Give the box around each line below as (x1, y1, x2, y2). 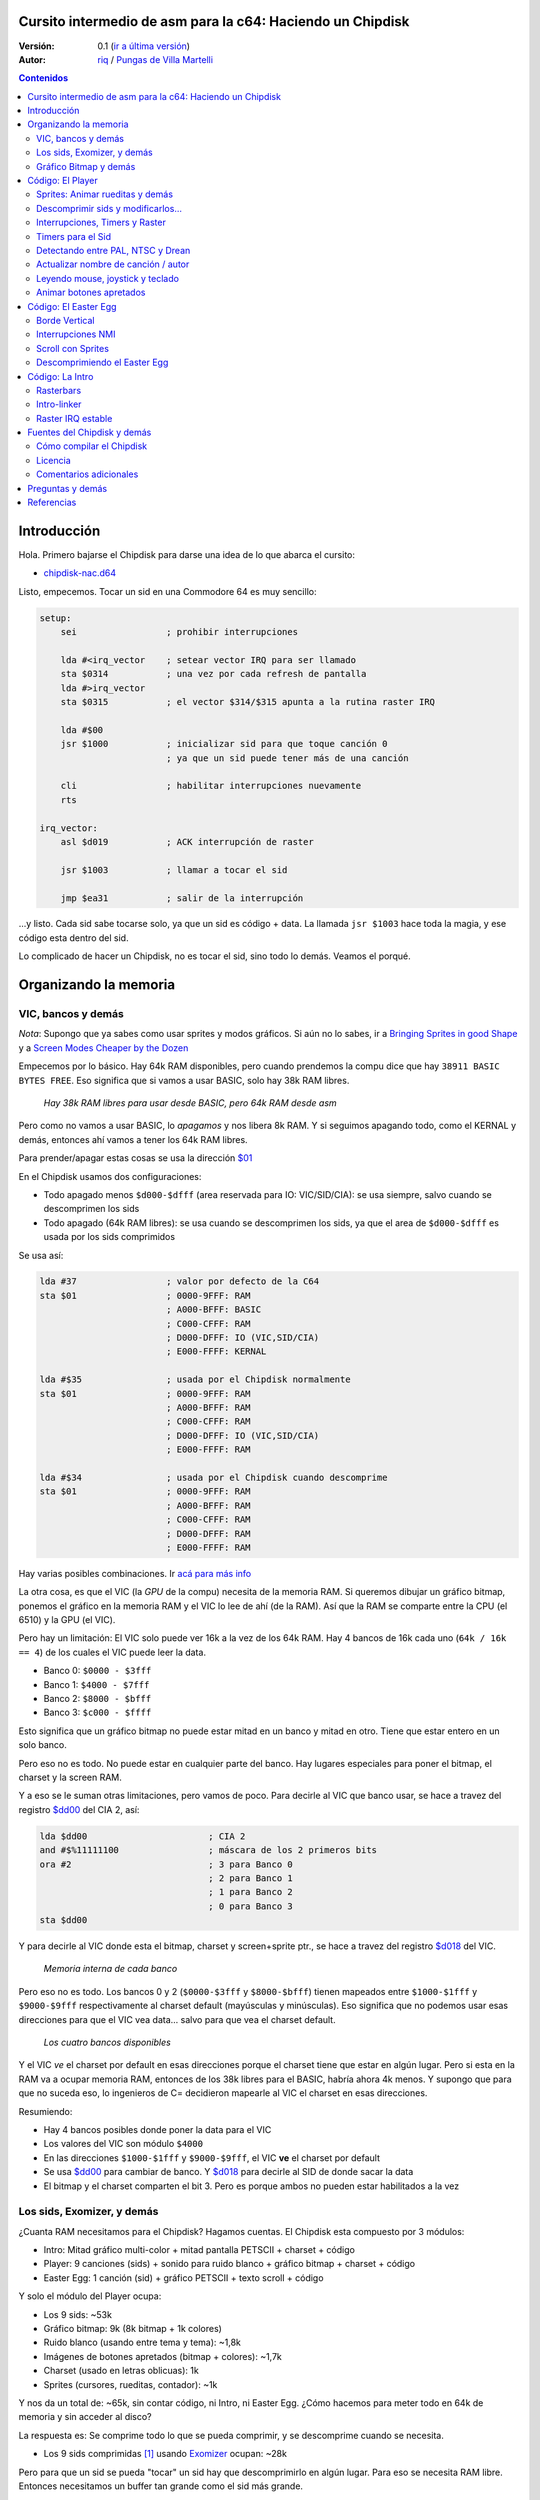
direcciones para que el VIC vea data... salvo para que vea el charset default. (18, 2013, 336, 2025)
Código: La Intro (27, 370, 94, 382)
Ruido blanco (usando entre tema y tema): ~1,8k (43, 2336, 242, 2349)
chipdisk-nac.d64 (43, 567, 117, 579)
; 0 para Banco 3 (208, 1900, 294, 1912)
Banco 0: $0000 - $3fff (43, 1665, 152, 1677)
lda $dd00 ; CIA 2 (39, 1830, 246, 1842)
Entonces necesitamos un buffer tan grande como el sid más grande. (18, 2480, 304, 2492)
